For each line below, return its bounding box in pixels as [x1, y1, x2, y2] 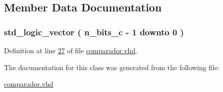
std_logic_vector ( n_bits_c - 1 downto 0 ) [4, 25, 184, 38]
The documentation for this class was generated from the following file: [4, 62, 220, 72]
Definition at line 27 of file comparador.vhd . [4, 45, 138, 55]
